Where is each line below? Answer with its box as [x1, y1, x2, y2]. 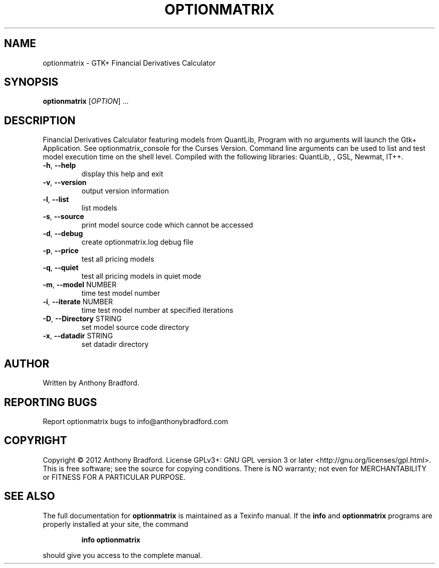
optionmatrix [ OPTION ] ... [43, 97, 129, 106]
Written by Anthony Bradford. [43, 378, 139, 388]
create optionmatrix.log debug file [81, 238, 193, 247]
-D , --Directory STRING [43, 314, 122, 323]
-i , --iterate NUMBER [43, 297, 113, 306]
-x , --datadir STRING [43, 331, 113, 340]
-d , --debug [43, 229, 83, 238]
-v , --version [43, 178, 87, 187]
